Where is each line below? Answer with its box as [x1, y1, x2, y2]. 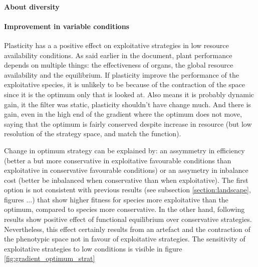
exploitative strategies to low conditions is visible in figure [4, 243, 182, 253]
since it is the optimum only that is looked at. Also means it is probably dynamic [4, 89, 254, 99]
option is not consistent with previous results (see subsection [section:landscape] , [4, 184, 251, 195]
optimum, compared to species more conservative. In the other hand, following [4, 204, 245, 214]
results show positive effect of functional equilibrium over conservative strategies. [4, 214, 252, 224]
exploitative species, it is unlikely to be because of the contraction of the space [4, 79, 245, 90]
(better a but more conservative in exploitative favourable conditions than [4, 155, 231, 165]
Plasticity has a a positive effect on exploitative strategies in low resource [4, 40, 229, 50]
